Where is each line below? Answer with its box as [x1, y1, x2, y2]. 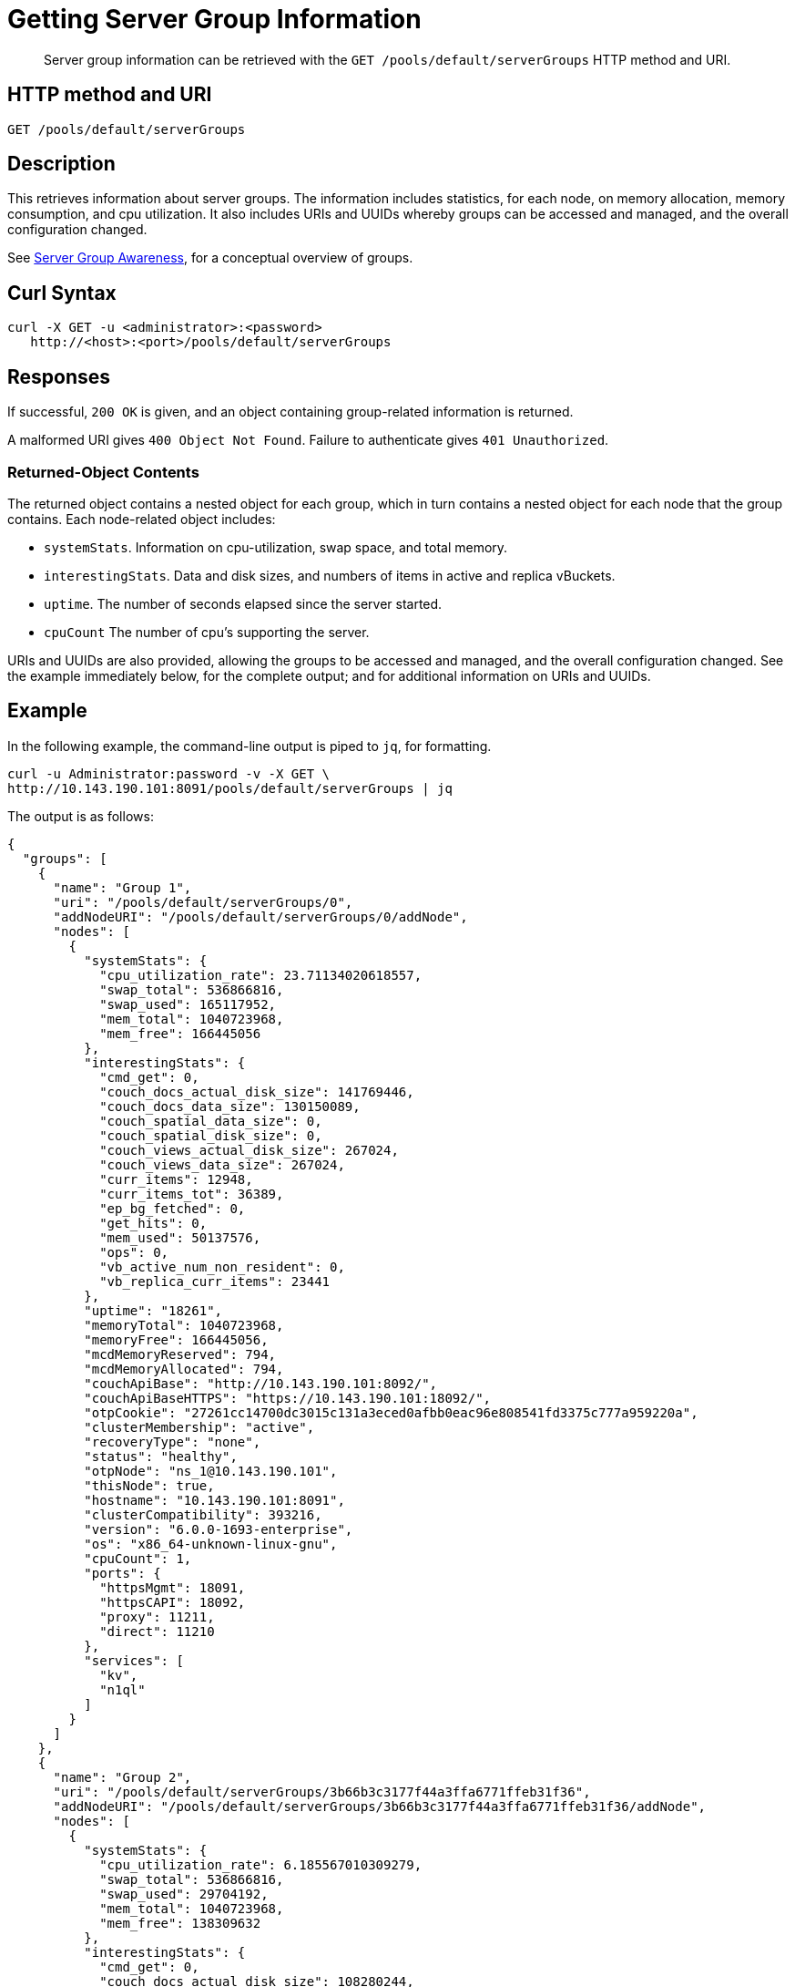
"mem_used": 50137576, [99, 1230, 261, 1245]
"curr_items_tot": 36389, [99, 1186, 284, 1201]
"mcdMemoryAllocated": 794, [84, 1361, 284, 1376]
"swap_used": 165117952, [99, 996, 277, 1012]
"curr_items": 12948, [99, 1171, 253, 1187]
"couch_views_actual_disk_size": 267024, [99, 1142, 399, 1158]
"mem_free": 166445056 [99, 1025, 261, 1041]
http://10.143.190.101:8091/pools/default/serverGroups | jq [7, 780, 453, 796]
